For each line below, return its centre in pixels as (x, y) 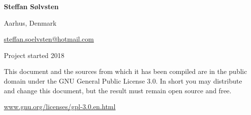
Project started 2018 (34, 55)
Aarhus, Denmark (30, 22)
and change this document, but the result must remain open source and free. (118, 90)
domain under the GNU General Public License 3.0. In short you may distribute (123, 80)
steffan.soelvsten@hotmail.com (49, 39)
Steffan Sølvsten (31, 6)
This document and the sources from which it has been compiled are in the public (125, 71)
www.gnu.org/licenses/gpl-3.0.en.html (60, 107)
